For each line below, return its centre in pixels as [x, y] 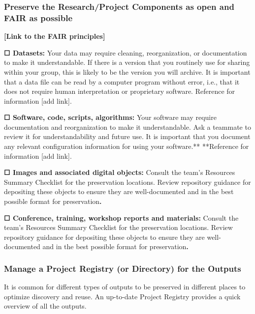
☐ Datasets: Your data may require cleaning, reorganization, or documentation [126, 52]
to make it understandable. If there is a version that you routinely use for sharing [127, 62]
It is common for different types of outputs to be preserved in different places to [125, 287]
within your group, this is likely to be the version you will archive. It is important [127, 71]
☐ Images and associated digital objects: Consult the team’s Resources [120, 172]
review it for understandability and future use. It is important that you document [127, 136]
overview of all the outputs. [45, 306]
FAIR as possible [38, 17]
